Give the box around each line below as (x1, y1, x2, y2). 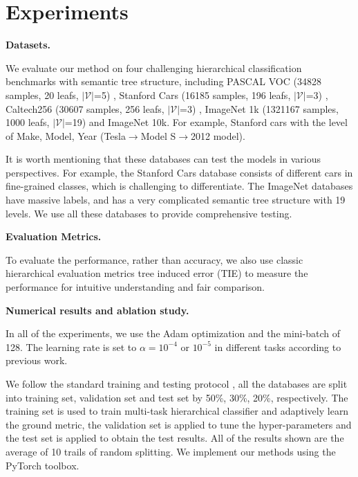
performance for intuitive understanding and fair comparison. (6, 280, 265, 294)
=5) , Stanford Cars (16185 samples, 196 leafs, (94, 87, 291, 102)
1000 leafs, (6, 115, 50, 129)
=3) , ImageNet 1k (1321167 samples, (180, 101, 339, 116)
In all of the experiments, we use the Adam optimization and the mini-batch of (6, 326, 340, 341)
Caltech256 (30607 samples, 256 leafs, (6, 101, 164, 116)
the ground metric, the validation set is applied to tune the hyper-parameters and (6, 417, 352, 431)
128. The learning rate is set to (6, 339, 137, 354)
